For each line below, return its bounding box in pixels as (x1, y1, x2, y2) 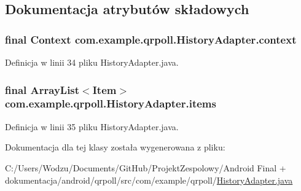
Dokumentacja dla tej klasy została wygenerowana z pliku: (5, 141, 225, 154)
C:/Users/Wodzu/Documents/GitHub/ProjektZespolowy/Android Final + (5, 161, 286, 174)
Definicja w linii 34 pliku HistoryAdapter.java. (5, 56, 179, 68)
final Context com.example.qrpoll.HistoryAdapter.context (5, 31, 297, 47)
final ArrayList (5, 82, 80, 97)
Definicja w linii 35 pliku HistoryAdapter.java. (5, 120, 179, 133)
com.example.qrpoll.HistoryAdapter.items (5, 96, 216, 111)
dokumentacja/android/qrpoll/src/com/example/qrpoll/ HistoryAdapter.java (5, 173, 293, 186)
